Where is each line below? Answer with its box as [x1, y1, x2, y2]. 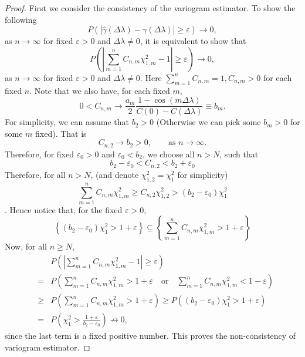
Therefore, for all [5, 168, 66, 180]
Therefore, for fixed [5, 147, 74, 160]
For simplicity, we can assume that [5, 116, 130, 128]
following [5, 13, 37, 25]
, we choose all [143, 147, 195, 160]
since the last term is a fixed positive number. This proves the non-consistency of [5, 329, 296, 342]
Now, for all [5, 240, 47, 252]
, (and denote [90, 168, 139, 180]
